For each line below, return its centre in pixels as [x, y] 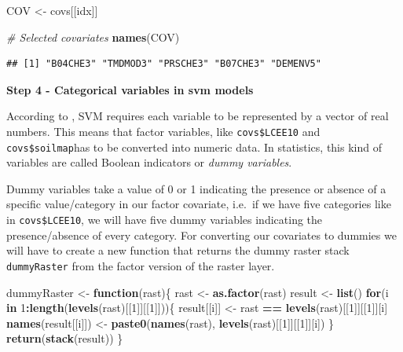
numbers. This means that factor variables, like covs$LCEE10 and [163, 131]
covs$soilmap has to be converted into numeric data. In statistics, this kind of [194, 147]
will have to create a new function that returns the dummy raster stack [178, 250]
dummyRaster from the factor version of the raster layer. [141, 265]
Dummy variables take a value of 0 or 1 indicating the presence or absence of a [196, 188]
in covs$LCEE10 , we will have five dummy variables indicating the [165, 220]
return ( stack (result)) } [65, 338]
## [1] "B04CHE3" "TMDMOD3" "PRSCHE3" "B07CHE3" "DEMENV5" [164, 64]
